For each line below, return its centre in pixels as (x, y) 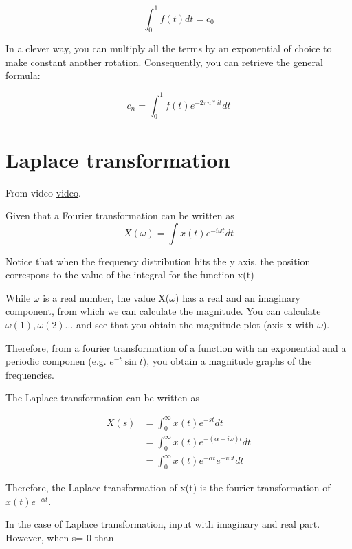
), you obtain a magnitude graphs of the (227, 361)
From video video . (43, 192)
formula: (23, 75)
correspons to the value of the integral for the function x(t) (130, 274)
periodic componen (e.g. (56, 361)
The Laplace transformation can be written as (103, 397)
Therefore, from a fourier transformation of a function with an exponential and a (176, 347)
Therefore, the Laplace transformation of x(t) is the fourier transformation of (168, 488)
